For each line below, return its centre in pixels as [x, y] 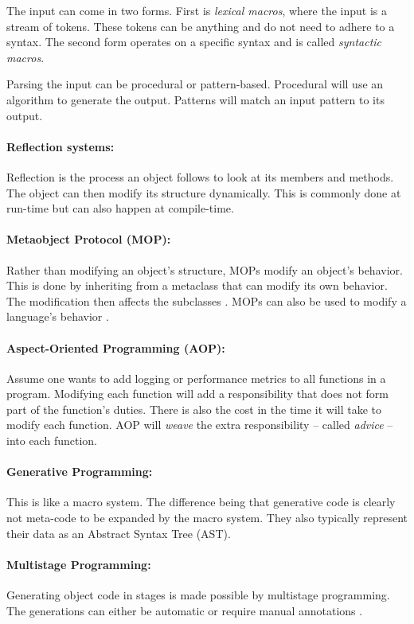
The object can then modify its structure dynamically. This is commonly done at [204, 192]
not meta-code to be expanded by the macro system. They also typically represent [207, 518]
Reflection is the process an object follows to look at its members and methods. [200, 176]
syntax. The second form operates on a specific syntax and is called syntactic [194, 42]
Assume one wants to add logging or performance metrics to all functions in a [196, 378]
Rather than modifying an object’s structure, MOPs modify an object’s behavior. [205, 269]
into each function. [52, 441]
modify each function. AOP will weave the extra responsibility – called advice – [200, 425]
